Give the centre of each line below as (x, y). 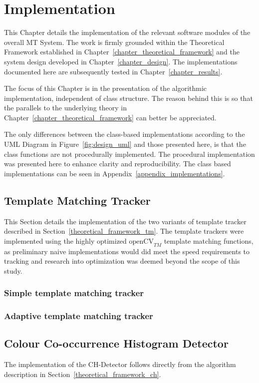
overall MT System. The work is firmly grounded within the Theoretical (114, 42)
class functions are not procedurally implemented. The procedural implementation (129, 154)
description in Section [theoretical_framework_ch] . (83, 374)
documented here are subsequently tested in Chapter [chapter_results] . (113, 71)
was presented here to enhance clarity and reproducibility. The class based (118, 164)
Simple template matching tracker (74, 293)
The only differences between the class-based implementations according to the (125, 134)
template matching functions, (209, 240)
